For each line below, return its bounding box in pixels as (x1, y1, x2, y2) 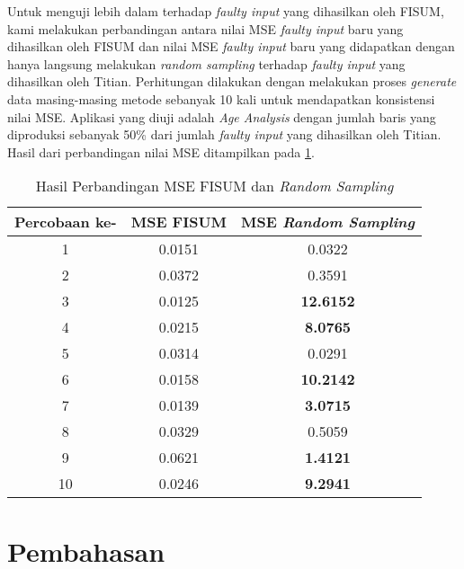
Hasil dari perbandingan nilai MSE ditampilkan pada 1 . (7, 142, 315, 161)
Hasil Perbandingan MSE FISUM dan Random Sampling (35, 175, 394, 197)
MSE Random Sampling (241, 211, 415, 233)
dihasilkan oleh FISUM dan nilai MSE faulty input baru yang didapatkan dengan (7, 37, 455, 56)
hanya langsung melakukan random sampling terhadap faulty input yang (7, 54, 406, 73)
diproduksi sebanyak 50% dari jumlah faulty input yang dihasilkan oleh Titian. (7, 125, 442, 144)
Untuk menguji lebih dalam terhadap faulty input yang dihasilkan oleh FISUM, (7, 2, 444, 20)
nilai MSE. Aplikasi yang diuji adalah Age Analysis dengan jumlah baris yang (7, 107, 436, 126)
